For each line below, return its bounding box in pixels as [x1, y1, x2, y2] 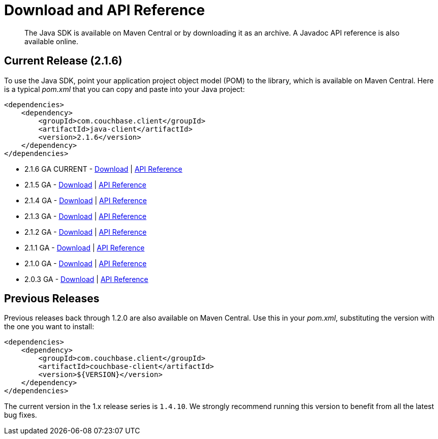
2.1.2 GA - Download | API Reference [24, 227, 147, 236]
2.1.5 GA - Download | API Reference [24, 180, 146, 189]
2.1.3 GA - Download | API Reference [24, 211, 147, 221]
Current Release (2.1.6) [4, 54, 122, 68]
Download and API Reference [4, 2, 205, 19]
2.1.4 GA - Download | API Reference [24, 196, 147, 205]
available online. [24, 37, 78, 46]
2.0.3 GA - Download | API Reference [24, 274, 148, 284]
